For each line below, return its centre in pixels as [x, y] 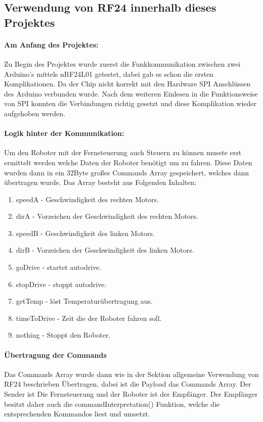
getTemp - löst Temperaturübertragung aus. [84, 301]
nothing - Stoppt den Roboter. [63, 335]
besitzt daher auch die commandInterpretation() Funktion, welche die [112, 404]
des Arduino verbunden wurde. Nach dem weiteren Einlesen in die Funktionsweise [131, 93]
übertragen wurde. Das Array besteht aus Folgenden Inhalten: [100, 182]
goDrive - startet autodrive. [59, 267]
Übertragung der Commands [55, 355]
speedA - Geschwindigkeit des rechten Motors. [87, 199]
